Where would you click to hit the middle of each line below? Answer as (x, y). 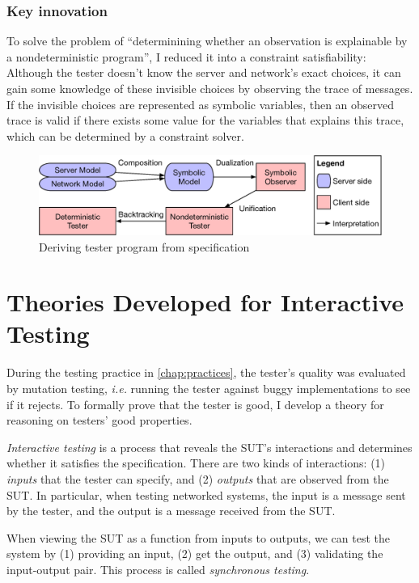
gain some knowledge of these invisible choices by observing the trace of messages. (210, 88)
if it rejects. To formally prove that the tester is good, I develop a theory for (195, 404)
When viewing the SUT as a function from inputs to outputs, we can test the (199, 537)
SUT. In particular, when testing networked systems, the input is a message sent (206, 494)
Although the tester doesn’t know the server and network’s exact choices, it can (204, 72)
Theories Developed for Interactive (205, 302)
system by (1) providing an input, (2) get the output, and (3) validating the (195, 553)
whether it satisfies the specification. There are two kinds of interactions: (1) (196, 463)
